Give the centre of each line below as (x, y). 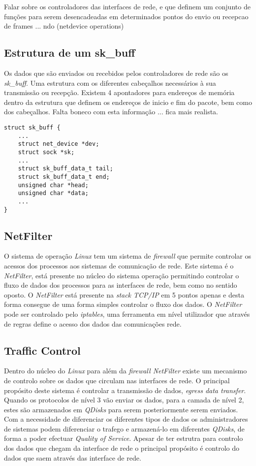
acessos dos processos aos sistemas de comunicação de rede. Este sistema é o (119, 265)
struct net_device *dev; (59, 144)
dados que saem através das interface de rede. (73, 457)
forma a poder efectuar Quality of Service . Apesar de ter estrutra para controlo (124, 438)
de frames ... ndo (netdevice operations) (64, 26)
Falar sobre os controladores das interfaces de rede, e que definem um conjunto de (127, 6)
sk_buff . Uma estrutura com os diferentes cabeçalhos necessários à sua (110, 83)
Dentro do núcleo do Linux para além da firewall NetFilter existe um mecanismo (126, 371)
